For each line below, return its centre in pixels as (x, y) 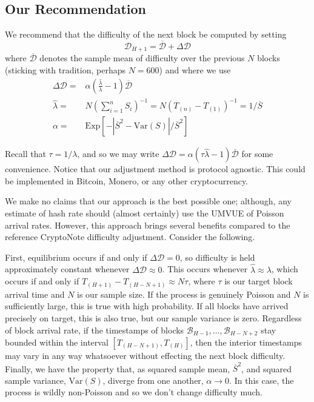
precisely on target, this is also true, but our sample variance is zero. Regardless (153, 317)
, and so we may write (118, 154)
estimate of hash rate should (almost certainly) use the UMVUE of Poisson (145, 213)
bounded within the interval (57, 342)
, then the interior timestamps (246, 342)
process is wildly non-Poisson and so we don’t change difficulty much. (134, 392)
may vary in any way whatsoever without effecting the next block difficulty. (145, 355)
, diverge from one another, (153, 380)
